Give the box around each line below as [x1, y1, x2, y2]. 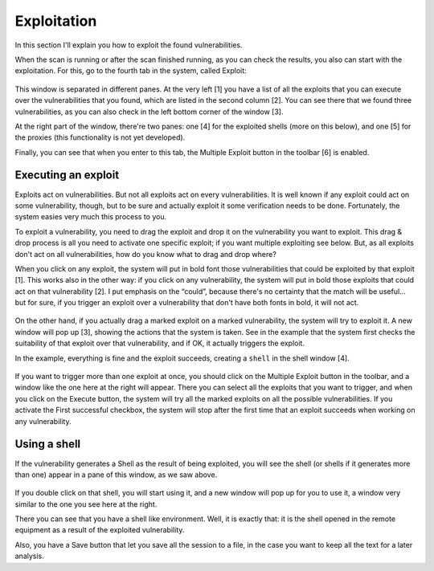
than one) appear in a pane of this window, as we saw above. [14, 470, 218, 479]
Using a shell [14, 438, 81, 451]
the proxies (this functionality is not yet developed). [14, 133, 186, 142]
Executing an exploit [14, 169, 120, 182]
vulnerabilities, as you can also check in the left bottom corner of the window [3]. [14, 107, 285, 116]
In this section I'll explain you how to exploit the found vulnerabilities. [14, 40, 243, 50]
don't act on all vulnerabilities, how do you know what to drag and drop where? [14, 249, 276, 259]
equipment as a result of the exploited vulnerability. [14, 525, 185, 535]
